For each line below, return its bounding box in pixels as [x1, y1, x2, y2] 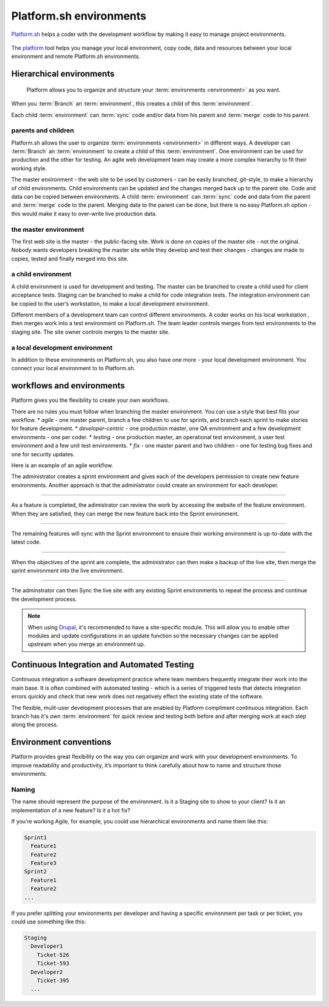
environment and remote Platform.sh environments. [11, 52, 141, 60]
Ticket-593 [37, 960, 69, 967]
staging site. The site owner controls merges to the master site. [11, 328, 170, 335]
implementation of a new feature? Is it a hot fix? [11, 806, 130, 814]
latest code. [11, 539, 41, 546]
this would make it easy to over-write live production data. [11, 210, 157, 217]
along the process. [11, 721, 58, 728]
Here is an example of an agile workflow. [11, 461, 114, 469]
